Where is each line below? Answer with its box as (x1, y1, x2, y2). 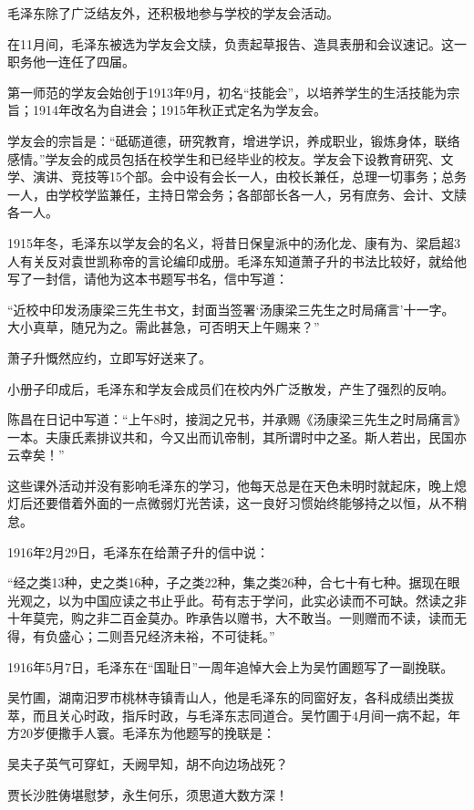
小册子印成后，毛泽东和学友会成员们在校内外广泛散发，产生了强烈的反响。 (7, 379, 454, 398)
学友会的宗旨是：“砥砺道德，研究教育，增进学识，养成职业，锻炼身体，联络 (7, 130, 460, 150)
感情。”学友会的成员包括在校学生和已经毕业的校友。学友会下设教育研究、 (7, 149, 441, 168)
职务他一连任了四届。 (7, 52, 135, 71)
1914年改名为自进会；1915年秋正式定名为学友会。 (32, 100, 326, 119)
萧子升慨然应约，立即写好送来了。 (7, 348, 211, 367)
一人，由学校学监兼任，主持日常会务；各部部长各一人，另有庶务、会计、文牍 (7, 184, 467, 203)
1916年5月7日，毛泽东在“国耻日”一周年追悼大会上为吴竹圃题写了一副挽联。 (7, 657, 454, 676)
